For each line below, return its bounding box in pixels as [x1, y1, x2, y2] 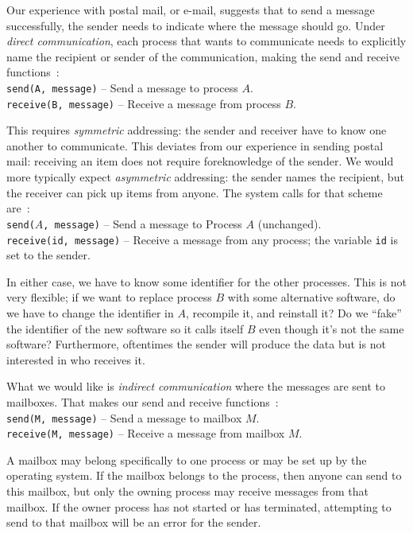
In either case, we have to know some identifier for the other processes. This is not [6, 273, 407, 290]
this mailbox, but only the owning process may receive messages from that [6, 483, 369, 499]
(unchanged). [257, 215, 322, 231]
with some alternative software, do [227, 289, 396, 305]
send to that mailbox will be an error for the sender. [6, 514, 261, 531]
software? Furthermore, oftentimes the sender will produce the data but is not [6, 336, 386, 352]
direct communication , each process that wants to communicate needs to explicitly [6, 33, 407, 49]
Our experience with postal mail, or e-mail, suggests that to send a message [6, 2, 375, 18]
